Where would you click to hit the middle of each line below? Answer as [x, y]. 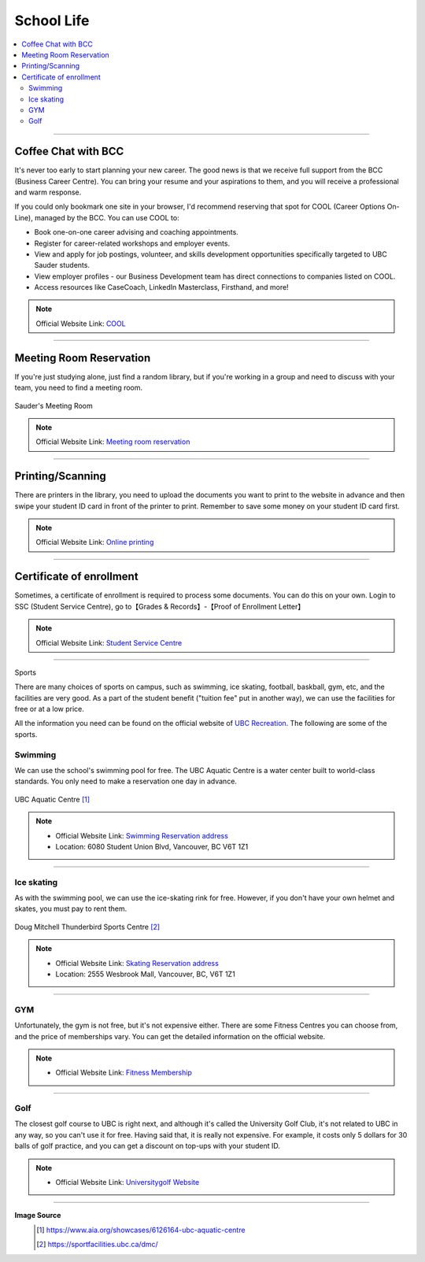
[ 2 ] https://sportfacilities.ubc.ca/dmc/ [98, 1245]
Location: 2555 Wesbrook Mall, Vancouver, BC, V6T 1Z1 [145, 974]
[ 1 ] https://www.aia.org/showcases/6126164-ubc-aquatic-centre [141, 1230]
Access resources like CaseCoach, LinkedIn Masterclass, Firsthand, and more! [161, 287]
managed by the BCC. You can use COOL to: [107, 217]
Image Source [38, 1216]
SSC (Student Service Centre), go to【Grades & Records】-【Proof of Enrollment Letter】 [160, 606]
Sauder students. [62, 265]
